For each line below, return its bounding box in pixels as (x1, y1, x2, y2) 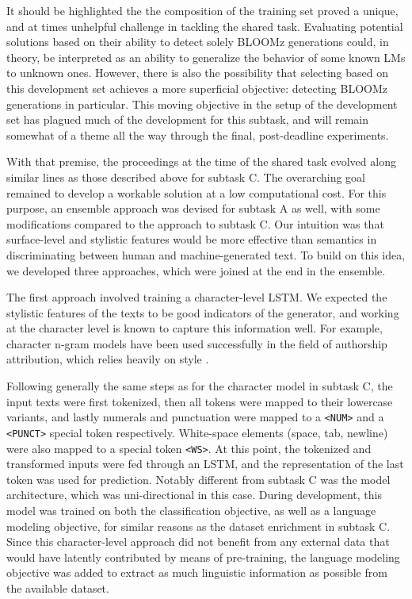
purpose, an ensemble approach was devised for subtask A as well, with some (6, 200, 380, 217)
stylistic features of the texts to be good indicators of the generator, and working (6, 304, 399, 321)
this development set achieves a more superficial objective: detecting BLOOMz (6, 79, 387, 96)
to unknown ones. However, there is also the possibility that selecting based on (6, 64, 389, 81)
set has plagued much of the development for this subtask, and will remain (6, 111, 369, 128)
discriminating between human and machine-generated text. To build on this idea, (6, 246, 406, 263)
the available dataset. (6, 579, 109, 596)
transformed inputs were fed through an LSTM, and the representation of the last (6, 455, 404, 472)
